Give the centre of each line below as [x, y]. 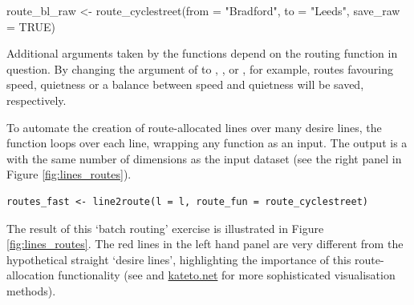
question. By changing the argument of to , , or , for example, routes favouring [200, 68]
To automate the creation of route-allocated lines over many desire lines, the [194, 127]
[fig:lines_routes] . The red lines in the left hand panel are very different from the [205, 244]
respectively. [37, 100]
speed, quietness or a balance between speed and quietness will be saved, [185, 84]
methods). [31, 290]
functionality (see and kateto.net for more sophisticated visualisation [227, 275]
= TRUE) [31, 26]
